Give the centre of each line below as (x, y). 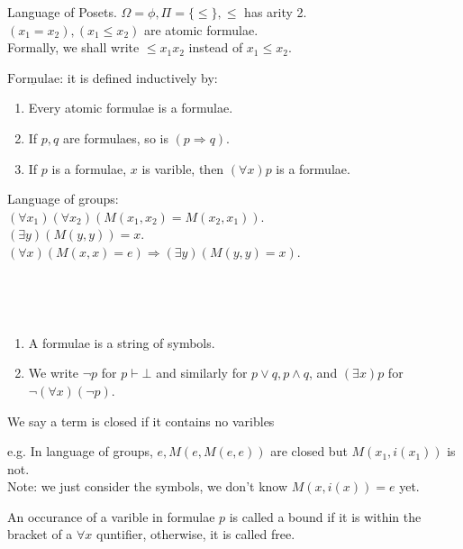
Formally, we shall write (73, 47)
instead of (216, 47)
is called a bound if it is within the (325, 516)
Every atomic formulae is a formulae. (131, 108)
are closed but (309, 451)
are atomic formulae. (201, 29)
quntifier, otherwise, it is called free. (196, 534)
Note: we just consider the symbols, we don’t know (148, 486)
